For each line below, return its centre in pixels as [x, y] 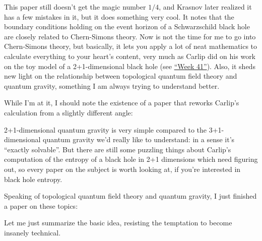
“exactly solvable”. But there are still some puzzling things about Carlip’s [118, 149]
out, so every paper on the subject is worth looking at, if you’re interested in [122, 169]
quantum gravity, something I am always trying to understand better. [112, 85]
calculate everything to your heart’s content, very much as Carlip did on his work [130, 56]
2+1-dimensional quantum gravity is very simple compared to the [106, 129]
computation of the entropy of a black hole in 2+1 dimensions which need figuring [131, 159]
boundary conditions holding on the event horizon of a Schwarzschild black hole [127, 26]
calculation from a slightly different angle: [69, 112]
